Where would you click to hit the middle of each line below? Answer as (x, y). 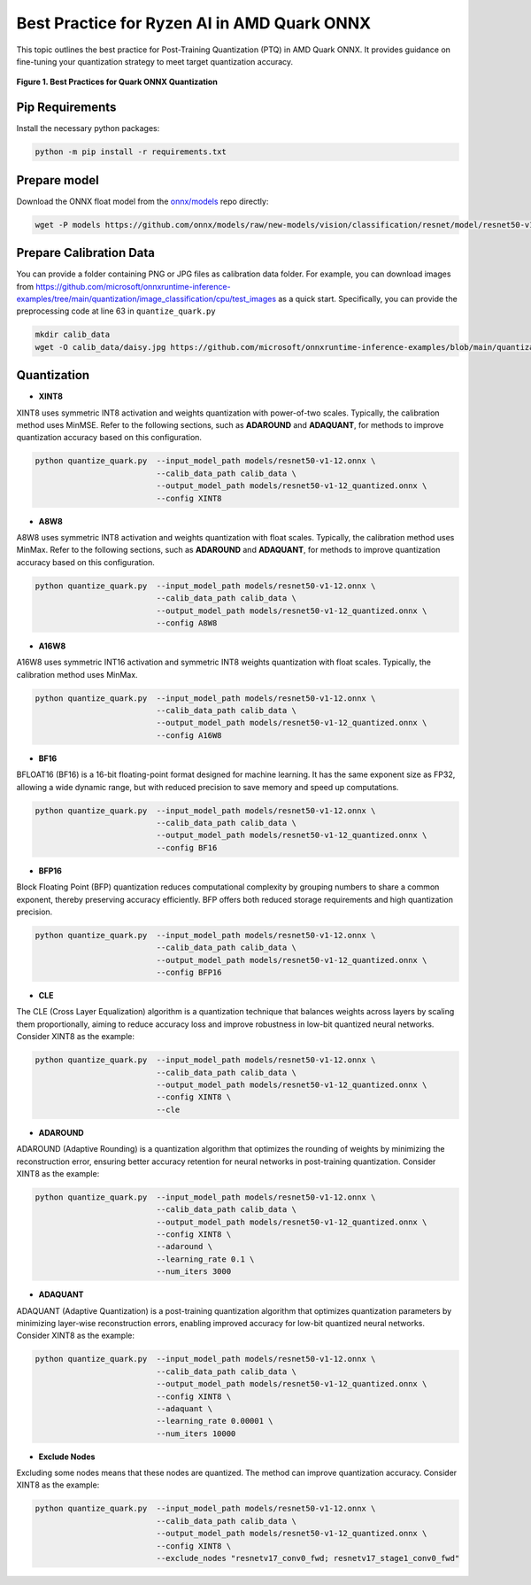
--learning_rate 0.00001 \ (215, 1421)
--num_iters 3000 (194, 1272)
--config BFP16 (189, 973)
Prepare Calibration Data (85, 253)
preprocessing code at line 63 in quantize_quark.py (116, 311)
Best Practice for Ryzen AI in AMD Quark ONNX (194, 23)
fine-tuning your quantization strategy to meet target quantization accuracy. (155, 61)
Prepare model (58, 180)
